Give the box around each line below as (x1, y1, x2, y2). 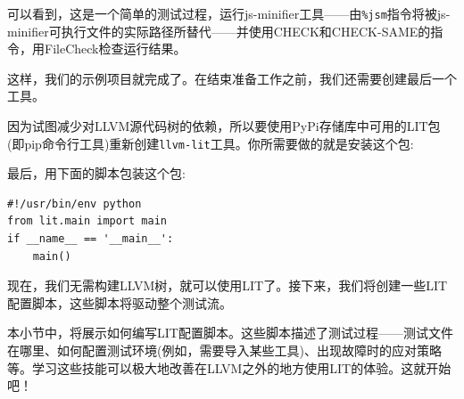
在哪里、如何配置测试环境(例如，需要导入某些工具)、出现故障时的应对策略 (7, 341, 442, 360)
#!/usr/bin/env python (7, 197, 142, 210)
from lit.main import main (7, 215, 167, 228)
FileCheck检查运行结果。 (44, 39, 186, 58)
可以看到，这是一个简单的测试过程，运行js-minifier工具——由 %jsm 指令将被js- (7, 4, 451, 22)
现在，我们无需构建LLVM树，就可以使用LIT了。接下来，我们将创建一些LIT (7, 276, 448, 295)
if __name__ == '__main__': (7, 232, 174, 246)
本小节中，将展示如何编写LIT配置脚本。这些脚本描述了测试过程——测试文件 (7, 323, 453, 342)
